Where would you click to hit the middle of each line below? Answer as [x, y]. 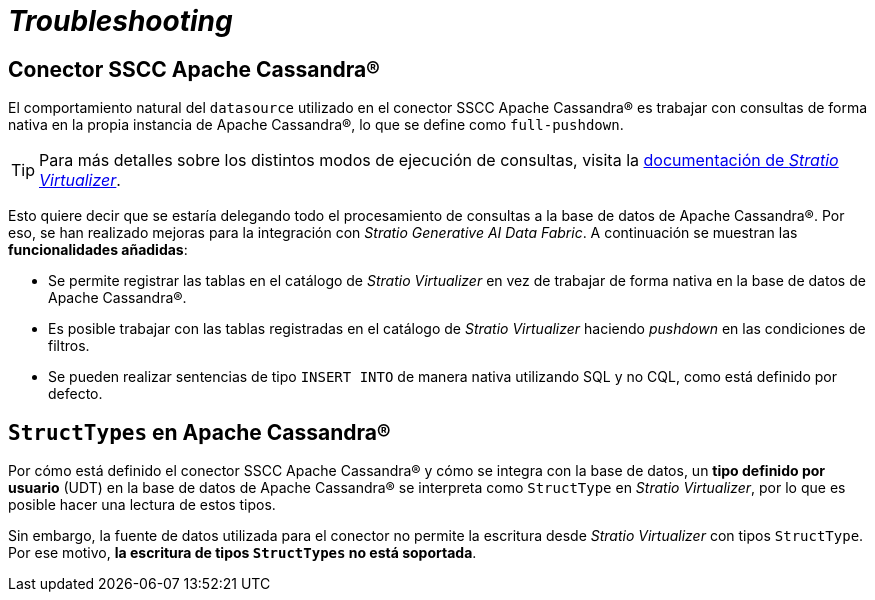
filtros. [69, 346]
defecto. [75, 394]
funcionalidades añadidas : [98, 250]
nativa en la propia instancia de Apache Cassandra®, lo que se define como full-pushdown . [316, 125]
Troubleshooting [120, 21]
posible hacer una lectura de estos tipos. [142, 505]
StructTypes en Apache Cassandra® [199, 432]
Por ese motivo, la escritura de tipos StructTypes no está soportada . [242, 553]
